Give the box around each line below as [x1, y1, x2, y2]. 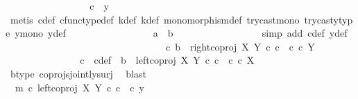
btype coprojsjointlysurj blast [10, 66, 146, 80]
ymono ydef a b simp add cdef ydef [15, 26, 348, 40]
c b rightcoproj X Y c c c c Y [165, 39, 315, 53]
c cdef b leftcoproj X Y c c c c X [80, 53, 255, 67]
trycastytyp [304, 12, 353, 26]
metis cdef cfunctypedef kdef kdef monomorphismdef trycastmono [10, 12, 300, 26]
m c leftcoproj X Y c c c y [15, 80, 144, 94]
